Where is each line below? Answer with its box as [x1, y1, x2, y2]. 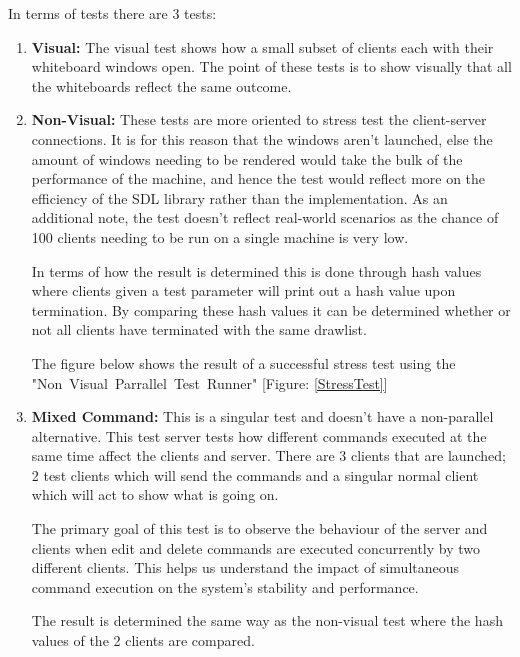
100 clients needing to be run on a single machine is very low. [31, 226, 409, 247]
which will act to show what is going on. [31, 484, 279, 505]
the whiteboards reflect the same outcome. [31, 75, 292, 96]
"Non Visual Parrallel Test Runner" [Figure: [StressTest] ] [31, 372, 388, 393]
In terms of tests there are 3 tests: [8, 3, 217, 23]
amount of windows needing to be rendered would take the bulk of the [31, 148, 463, 169]
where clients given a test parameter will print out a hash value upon [31, 280, 456, 301]
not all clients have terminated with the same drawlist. [31, 319, 367, 340]
